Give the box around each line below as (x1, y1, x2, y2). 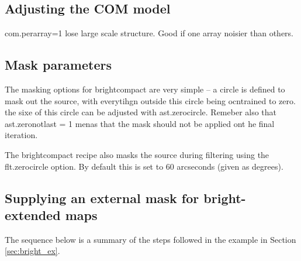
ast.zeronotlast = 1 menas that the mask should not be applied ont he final (5, 117, 275, 129)
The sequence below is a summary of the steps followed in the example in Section (5, 233, 296, 245)
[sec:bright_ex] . (5, 245, 60, 257)
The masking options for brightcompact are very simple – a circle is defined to (5, 83, 285, 95)
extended (5, 205, 61, 224)
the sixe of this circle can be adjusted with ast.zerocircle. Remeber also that (5, 106, 277, 118)
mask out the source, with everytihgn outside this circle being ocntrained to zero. (5, 94, 296, 107)
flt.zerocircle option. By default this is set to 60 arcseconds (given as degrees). (5, 160, 283, 172)
